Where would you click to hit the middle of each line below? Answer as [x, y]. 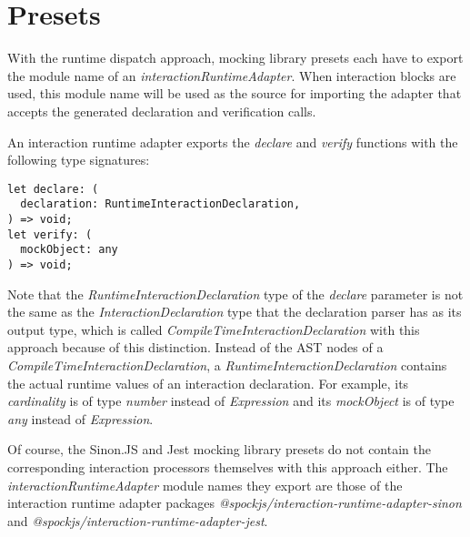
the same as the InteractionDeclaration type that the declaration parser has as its [235, 312]
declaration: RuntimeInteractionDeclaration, [160, 204]
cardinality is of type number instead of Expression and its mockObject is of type [231, 401]
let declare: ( [53, 189]
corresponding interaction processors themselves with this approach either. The [228, 466]
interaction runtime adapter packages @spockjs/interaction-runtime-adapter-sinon [235, 503]
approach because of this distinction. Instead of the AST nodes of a [195, 347]
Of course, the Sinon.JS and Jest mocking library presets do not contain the [219, 449]
